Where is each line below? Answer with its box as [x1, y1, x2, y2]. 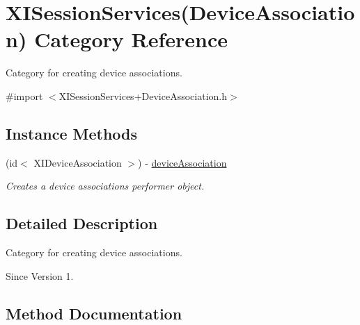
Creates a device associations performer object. [6, 178, 205, 193]
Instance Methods [6, 122, 137, 144]
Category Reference [34, 25, 228, 53]
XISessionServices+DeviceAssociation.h [58, 88, 227, 103]
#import [6, 88, 43, 103]
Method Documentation [6, 302, 182, 324]
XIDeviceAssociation [33, 155, 122, 169]
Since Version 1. [6, 268, 74, 283]
